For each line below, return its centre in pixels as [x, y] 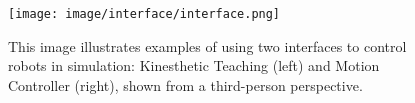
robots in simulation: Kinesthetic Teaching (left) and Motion [194, 65]
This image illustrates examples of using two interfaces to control [207, 45]
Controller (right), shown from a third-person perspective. [185, 84]
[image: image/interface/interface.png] [144, 14]
